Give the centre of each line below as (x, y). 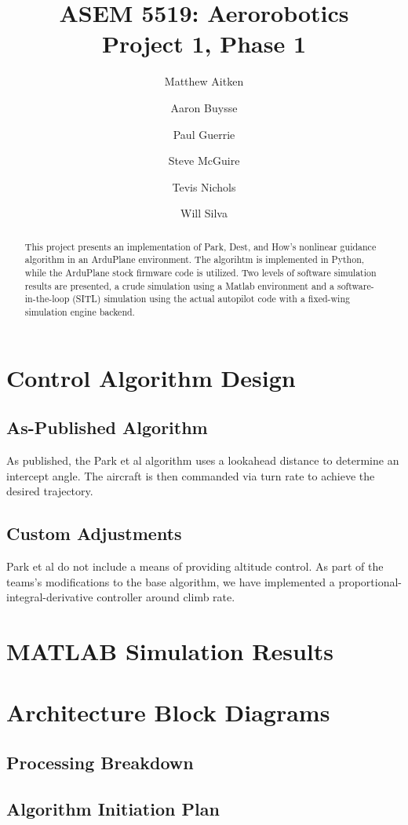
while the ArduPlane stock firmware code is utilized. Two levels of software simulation (200, 272)
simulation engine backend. (80, 311)
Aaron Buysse (204, 107)
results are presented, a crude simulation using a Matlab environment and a (180, 285)
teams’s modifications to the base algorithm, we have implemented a (171, 581)
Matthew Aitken (204, 81)
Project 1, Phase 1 (204, 44)
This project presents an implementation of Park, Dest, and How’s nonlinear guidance (200, 246)
